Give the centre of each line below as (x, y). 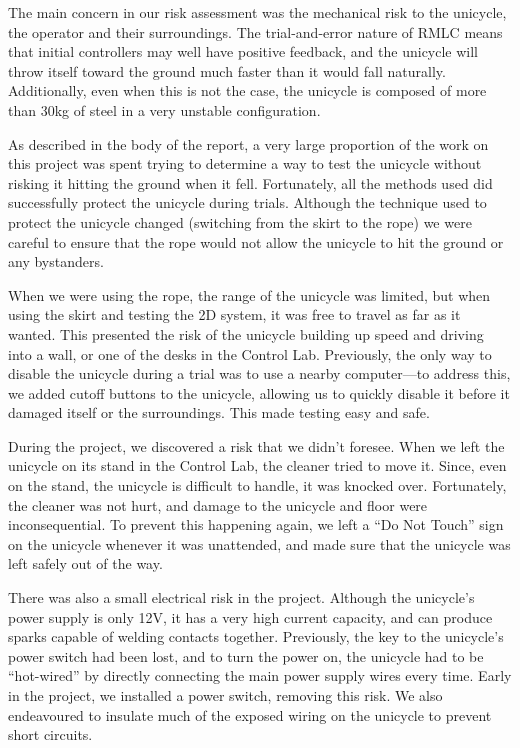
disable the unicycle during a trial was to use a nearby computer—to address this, (259, 373)
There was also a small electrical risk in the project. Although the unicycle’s (241, 597)
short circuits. (50, 734)
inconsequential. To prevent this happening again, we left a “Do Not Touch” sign (256, 524)
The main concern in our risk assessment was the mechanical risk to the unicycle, (257, 12)
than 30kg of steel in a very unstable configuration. (164, 109)
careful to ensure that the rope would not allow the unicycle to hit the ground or (256, 241)
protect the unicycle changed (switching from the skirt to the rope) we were (240, 221)
